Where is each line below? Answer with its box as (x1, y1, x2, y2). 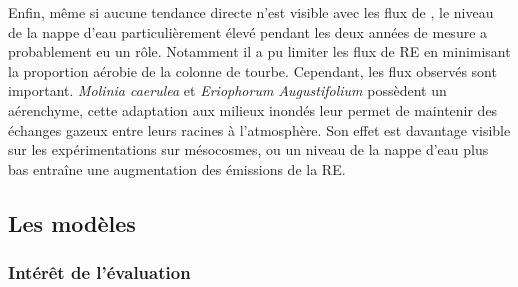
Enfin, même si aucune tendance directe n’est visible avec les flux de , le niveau (8, 2, 494, 22)
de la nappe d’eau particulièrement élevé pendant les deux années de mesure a (8, 21, 488, 42)
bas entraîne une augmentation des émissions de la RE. (8, 158, 346, 179)
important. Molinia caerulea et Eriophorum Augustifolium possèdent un (8, 80, 447, 101)
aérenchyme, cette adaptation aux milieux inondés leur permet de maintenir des (8, 99, 498, 120)
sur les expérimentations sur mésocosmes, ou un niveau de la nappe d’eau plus (8, 139, 489, 160)
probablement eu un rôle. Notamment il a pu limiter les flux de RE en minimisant (8, 41, 511, 62)
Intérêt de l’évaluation (8, 260, 191, 285)
